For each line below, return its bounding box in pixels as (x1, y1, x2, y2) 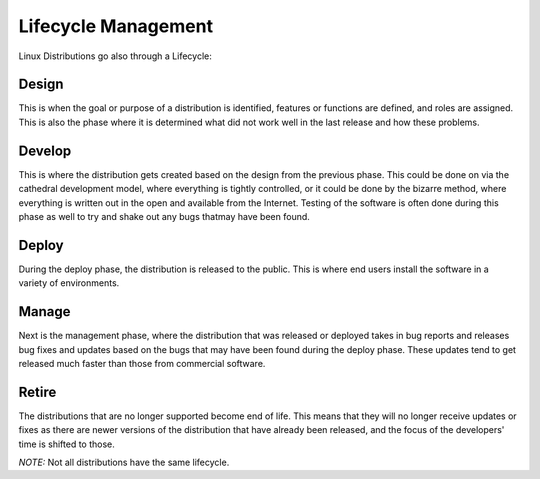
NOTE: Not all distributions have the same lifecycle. (18, 456, 230, 468)
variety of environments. (18, 277, 120, 289)
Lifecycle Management (18, 15, 214, 37)
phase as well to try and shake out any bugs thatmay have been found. (18, 210, 310, 222)
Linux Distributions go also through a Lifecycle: (18, 50, 212, 62)
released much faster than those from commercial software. (18, 357, 266, 369)
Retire (18, 383, 57, 400)
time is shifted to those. (18, 438, 115, 450)
